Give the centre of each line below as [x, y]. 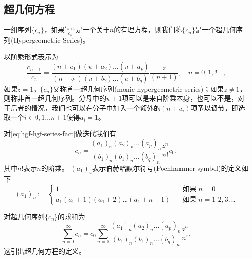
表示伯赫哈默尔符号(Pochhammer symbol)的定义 [167, 168]
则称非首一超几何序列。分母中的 [55, 98]
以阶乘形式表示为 [31, 57]
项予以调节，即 [214, 107]
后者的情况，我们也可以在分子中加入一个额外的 [85, 107]
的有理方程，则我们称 [148, 29]
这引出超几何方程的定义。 [45, 250]
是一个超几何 [215, 29]
